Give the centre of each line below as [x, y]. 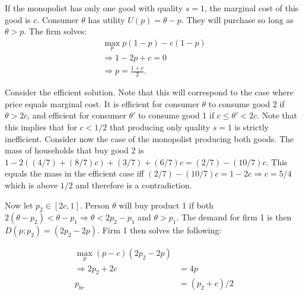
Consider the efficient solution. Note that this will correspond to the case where [149, 92]
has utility [106, 19]
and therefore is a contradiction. [134, 185]
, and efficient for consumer [77, 115]
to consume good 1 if [176, 115]
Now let [19, 205]
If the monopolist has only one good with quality [94, 8]
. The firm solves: [55, 31]
